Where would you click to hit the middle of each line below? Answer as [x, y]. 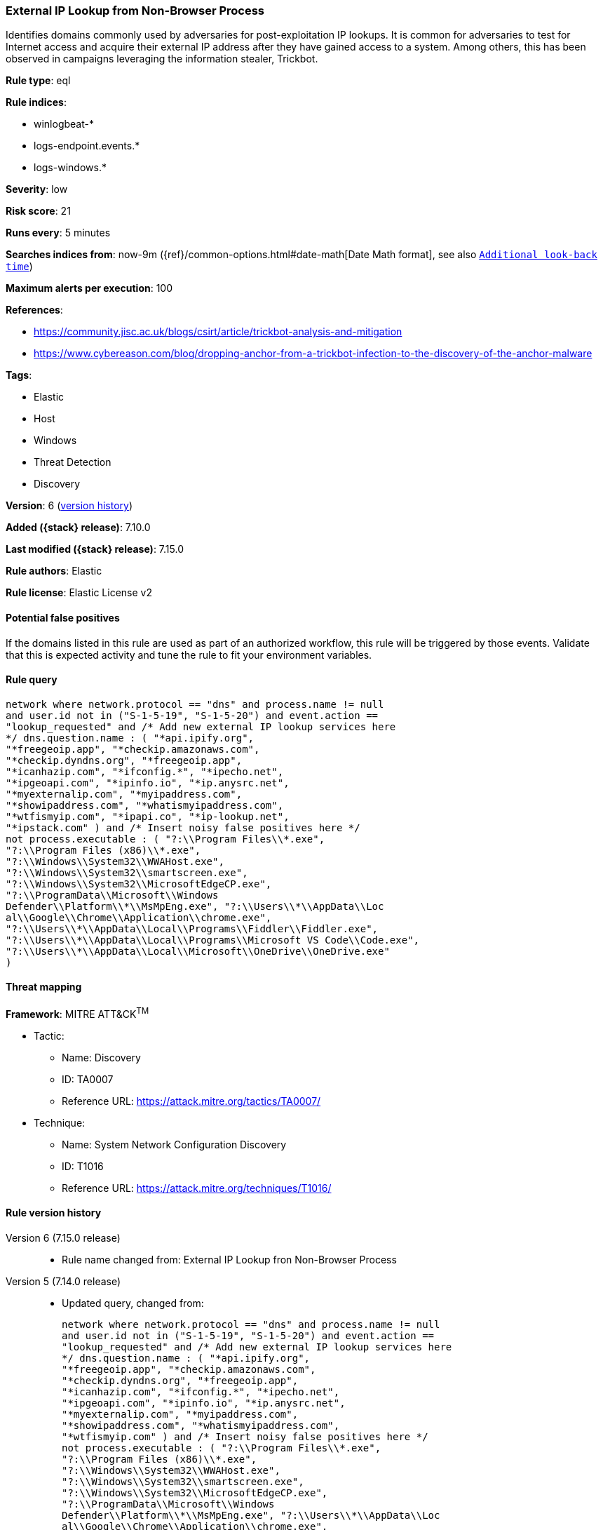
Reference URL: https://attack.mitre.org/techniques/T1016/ [197, 1188]
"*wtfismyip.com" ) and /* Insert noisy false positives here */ [245, 1436]
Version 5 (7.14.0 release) [63, 1281]
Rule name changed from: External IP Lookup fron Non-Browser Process [229, 1259]
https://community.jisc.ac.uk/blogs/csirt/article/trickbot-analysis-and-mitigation [218, 332]
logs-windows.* [70, 168]
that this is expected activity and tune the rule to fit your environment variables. [189, 655]
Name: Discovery [101, 1057]
